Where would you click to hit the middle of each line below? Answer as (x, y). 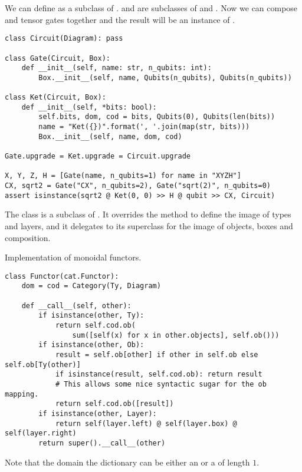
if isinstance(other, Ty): (91, 316)
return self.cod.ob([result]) (114, 404)
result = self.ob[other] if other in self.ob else (157, 354)
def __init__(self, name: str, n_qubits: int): (116, 68)
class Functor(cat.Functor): (62, 276)
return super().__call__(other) (102, 443)
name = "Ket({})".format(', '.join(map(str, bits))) (144, 127)
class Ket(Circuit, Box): (55, 98)
